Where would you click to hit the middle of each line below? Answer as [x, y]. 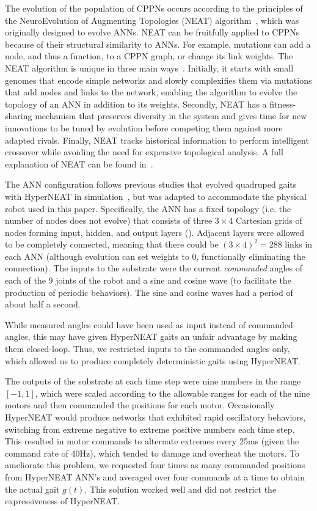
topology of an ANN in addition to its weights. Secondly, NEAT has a [136, 104]
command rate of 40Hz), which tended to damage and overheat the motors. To [152, 453]
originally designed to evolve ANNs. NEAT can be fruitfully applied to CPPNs [152, 32]
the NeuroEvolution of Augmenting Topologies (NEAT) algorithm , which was [152, 20]
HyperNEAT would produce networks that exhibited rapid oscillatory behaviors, [155, 417]
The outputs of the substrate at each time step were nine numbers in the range [153, 381]
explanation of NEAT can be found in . [79, 164]
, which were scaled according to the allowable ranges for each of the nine [173, 393]
